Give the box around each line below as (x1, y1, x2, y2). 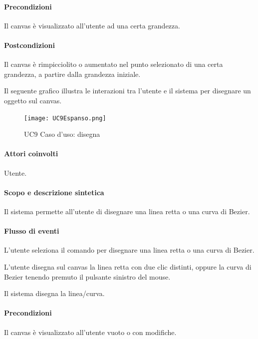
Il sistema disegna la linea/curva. (4, 288, 105, 299)
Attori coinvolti (4, 148, 58, 159)
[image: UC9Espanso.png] (24, 114, 106, 122)
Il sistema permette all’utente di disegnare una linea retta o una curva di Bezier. (4, 206, 250, 216)
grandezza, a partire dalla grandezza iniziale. (4, 68, 141, 79)
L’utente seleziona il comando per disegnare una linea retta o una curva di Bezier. (4, 245, 255, 255)
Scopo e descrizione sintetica (4, 187, 104, 197)
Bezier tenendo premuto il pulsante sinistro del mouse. (4, 271, 171, 282)
